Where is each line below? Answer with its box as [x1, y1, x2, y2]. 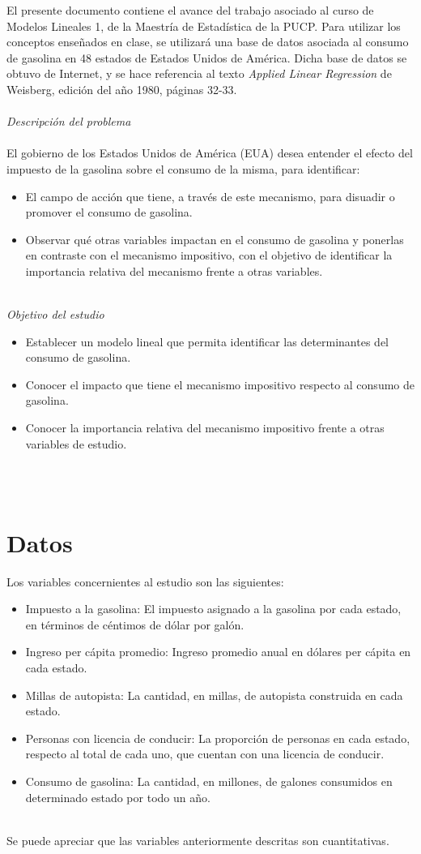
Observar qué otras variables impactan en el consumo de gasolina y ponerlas [25, 230, 404, 247]
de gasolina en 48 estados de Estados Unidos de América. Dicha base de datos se [6, 49, 407, 66]
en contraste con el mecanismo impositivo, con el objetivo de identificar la [25, 247, 393, 264]
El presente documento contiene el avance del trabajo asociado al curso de [6, 2, 374, 18]
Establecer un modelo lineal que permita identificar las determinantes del [25, 333, 389, 350]
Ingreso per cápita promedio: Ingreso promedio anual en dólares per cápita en [25, 643, 411, 660]
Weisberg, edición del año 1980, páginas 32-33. [6, 80, 237, 97]
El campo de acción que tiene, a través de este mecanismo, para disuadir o [25, 187, 395, 204]
